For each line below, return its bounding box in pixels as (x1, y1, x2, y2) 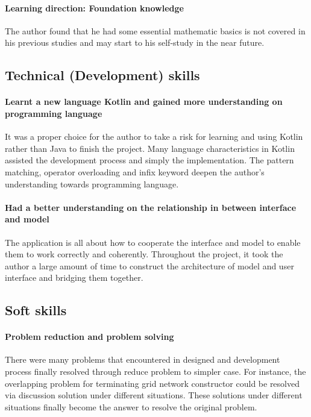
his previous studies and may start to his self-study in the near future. (5, 36, 265, 49)
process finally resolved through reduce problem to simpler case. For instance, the (5, 365, 306, 378)
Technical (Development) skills (5, 66, 200, 84)
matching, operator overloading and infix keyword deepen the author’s (5, 165, 265, 178)
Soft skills (5, 301, 67, 319)
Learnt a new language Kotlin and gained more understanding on (5, 95, 283, 108)
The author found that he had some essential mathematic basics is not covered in (5, 24, 306, 37)
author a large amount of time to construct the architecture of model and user (5, 259, 294, 272)
